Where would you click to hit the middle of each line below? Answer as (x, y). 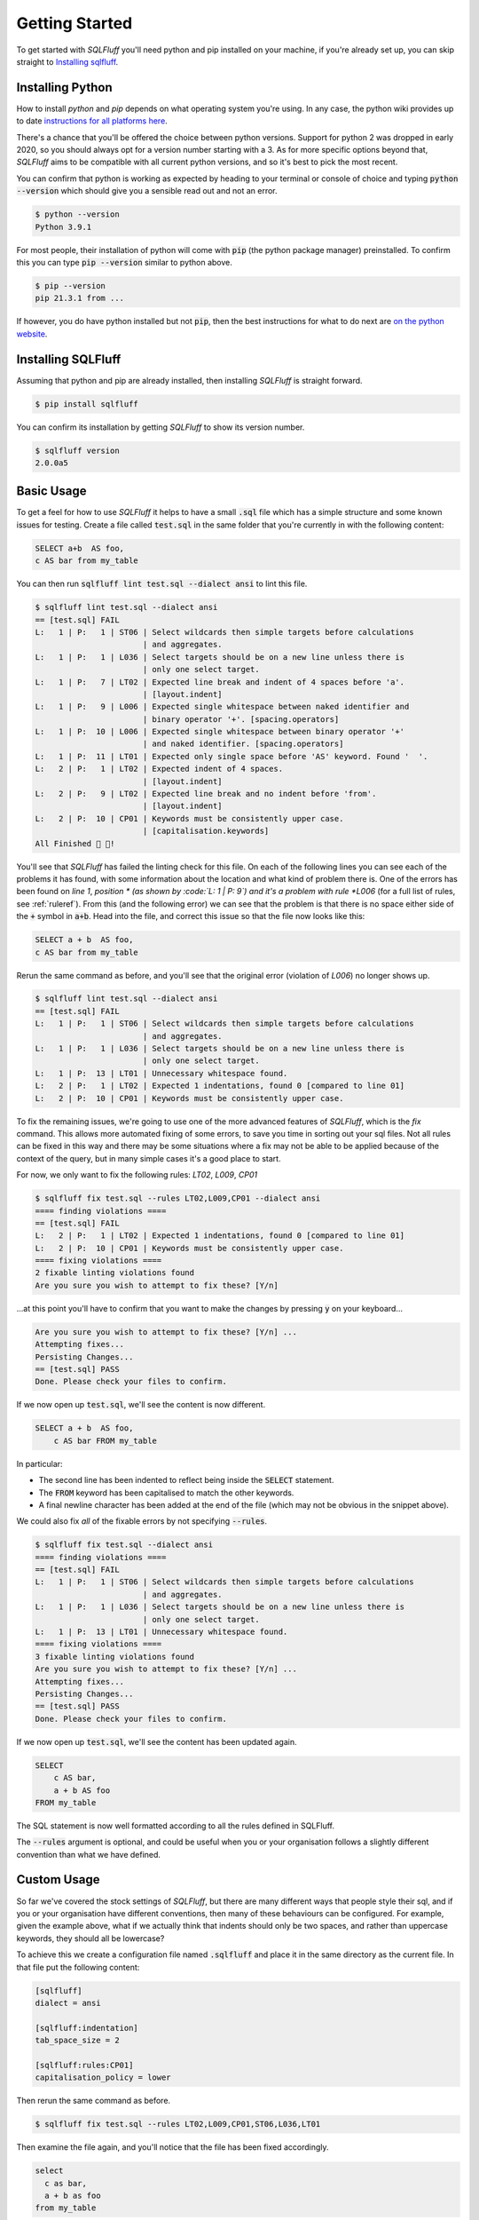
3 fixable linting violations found (115, 1657)
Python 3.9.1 (63, 227)
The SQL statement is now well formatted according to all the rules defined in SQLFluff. (175, 1826)
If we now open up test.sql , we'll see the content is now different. (141, 1405)
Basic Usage (51, 492)
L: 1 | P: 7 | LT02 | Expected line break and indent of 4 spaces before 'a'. (220, 682)
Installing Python (64, 87)
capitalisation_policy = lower (103, 2077)
